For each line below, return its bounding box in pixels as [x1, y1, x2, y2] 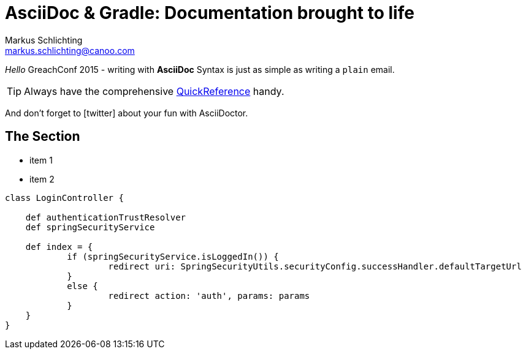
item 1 [29, 154, 53, 165]
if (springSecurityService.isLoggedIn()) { [67, 251, 279, 262]
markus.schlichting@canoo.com [5, 45, 135, 56]
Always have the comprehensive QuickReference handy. [24, 85, 284, 97]
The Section [5, 129, 80, 145]
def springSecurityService [25, 222, 155, 232]
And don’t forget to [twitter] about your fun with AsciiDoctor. [5, 107, 248, 118]
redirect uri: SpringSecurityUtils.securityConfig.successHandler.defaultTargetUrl [108, 261, 522, 271]
